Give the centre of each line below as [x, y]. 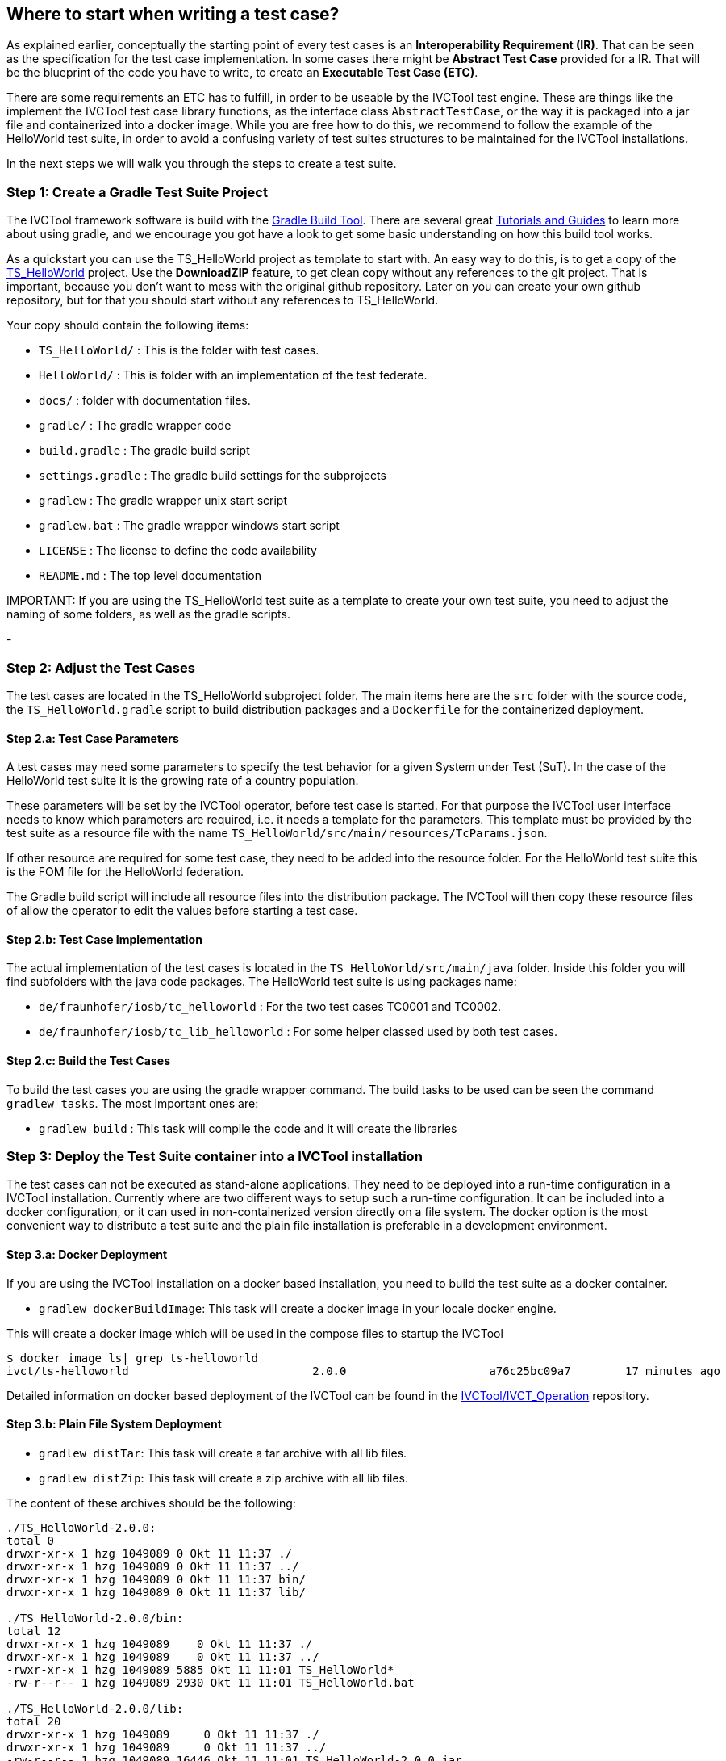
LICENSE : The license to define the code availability [178, 551]
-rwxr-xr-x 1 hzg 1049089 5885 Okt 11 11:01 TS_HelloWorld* [200, 1669]
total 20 [34, 1721]
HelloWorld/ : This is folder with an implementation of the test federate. [233, 375]
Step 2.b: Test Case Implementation [104, 939]
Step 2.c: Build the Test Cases [88, 1060]
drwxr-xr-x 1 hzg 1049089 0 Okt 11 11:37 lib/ [156, 1592]
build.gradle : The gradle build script [144, 451]
